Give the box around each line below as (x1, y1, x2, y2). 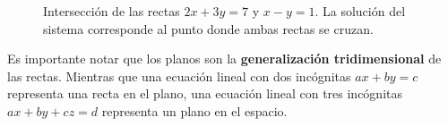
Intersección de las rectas (43, 2, 180, 20)
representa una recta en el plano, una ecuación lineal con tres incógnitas (7, 84, 402, 103)
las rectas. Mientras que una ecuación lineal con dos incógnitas (7, 66, 351, 85)
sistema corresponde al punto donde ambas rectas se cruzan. (43, 19, 374, 38)
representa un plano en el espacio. (101, 101, 288, 120)
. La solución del (314, 2, 406, 20)
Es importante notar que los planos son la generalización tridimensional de (7, 49, 442, 68)
